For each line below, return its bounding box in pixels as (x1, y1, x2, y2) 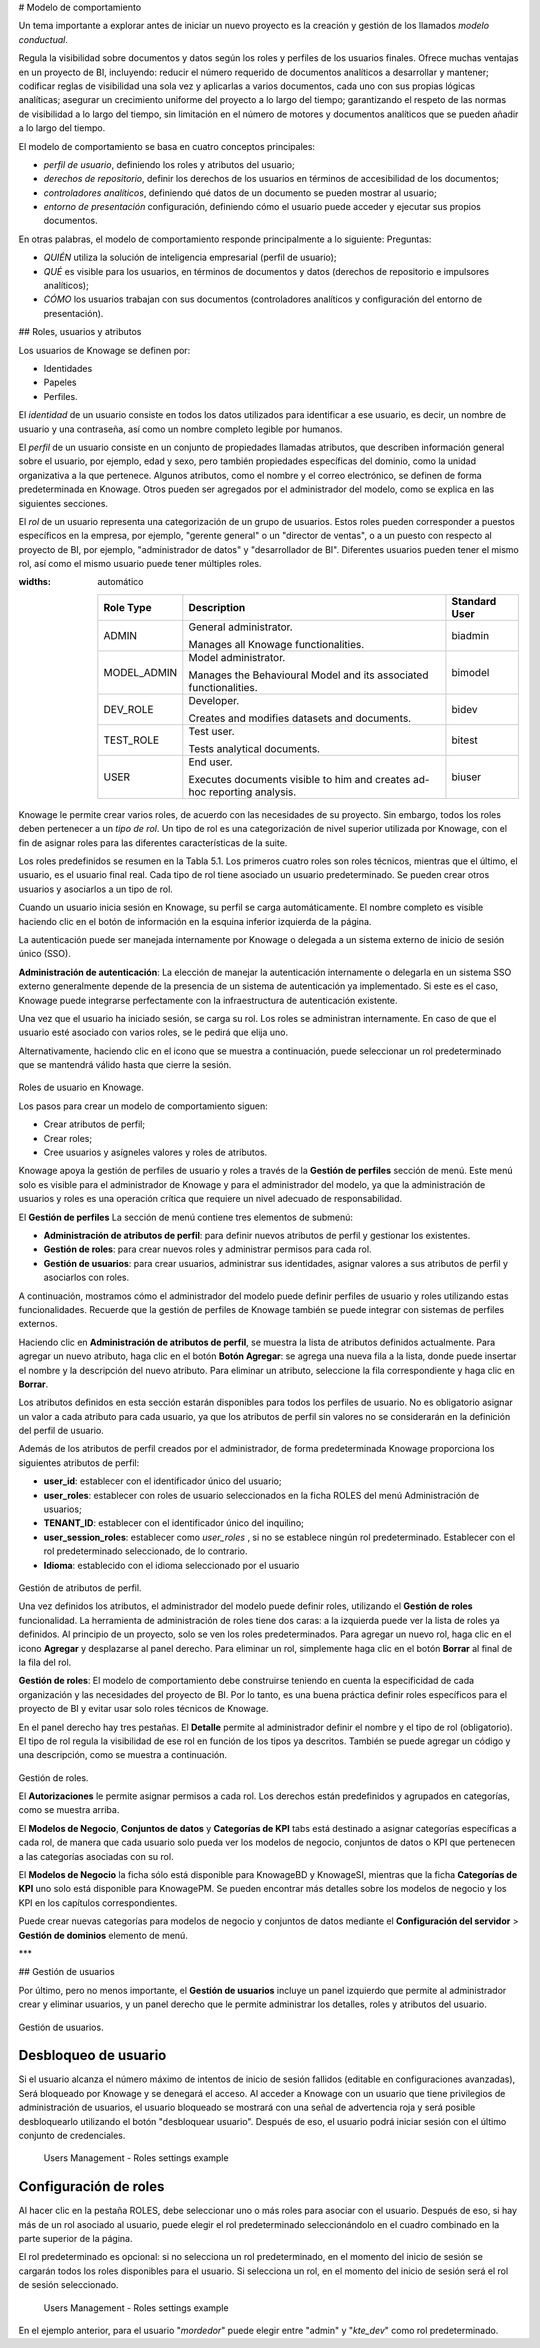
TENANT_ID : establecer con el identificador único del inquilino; (43, 1517, 305, 1529)
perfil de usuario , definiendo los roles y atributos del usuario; (43, 158, 295, 170)
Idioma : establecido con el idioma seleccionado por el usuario (43, 1559, 300, 1571)
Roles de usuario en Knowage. (18, 1081, 144, 1094)
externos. (18, 1318, 58, 1330)
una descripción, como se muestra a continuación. (18, 1749, 228, 1761)
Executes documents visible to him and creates (188, 772, 411, 786)
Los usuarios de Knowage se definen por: (18, 344, 191, 356)
